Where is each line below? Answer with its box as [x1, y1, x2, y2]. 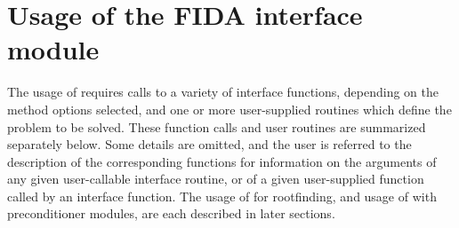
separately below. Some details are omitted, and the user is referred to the [7, 135, 412, 153]
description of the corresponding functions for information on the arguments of [7, 152, 437, 170]
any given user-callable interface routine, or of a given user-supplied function [7, 169, 424, 188]
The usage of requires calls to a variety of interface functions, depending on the [7, 83, 439, 101]
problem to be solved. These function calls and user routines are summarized [7, 117, 426, 136]
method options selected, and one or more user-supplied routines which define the [7, 99, 452, 118]
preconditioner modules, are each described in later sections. [7, 204, 335, 223]
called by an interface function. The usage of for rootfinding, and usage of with [7, 186, 437, 205]
